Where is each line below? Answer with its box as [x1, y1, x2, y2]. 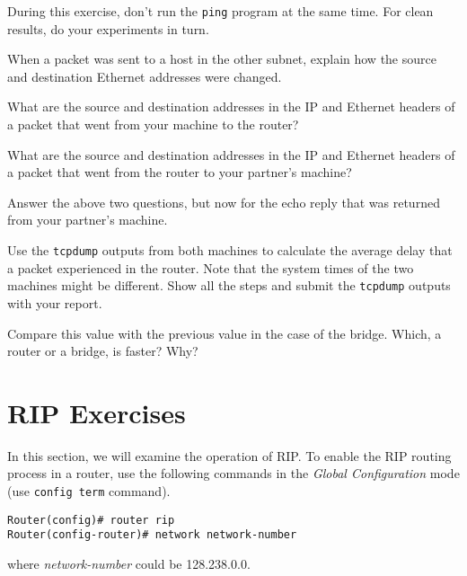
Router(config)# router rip [7, 513, 175, 527]
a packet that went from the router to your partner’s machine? [7, 163, 352, 182]
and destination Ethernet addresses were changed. [7, 66, 282, 85]
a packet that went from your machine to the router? [7, 115, 299, 134]
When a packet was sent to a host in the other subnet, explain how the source [7, 49, 436, 68]
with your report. [7, 293, 102, 312]
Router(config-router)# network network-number [7, 528, 297, 542]
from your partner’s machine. [7, 210, 168, 229]
